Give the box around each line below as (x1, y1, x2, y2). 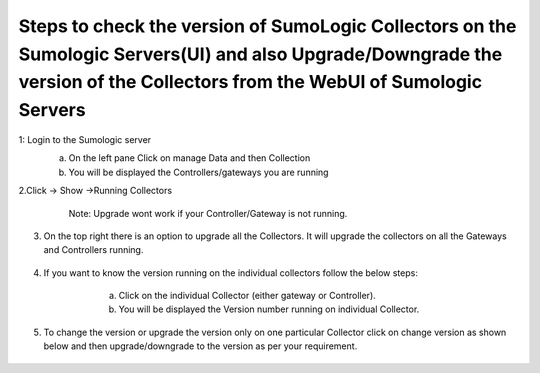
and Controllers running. (43, 244, 144, 256)
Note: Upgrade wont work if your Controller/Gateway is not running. (68, 207, 348, 219)
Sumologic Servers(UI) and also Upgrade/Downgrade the (18, 43, 503, 65)
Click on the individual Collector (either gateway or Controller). (118, 290, 377, 302)
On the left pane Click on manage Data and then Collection (68, 152, 311, 164)
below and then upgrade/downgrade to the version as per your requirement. (43, 340, 358, 352)
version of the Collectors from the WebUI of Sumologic (18, 71, 483, 94)
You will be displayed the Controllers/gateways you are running (68, 166, 329, 178)
